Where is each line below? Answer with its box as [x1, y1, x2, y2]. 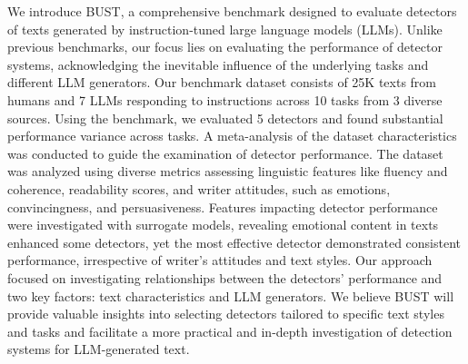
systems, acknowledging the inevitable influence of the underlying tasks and [7, 54, 429, 74]
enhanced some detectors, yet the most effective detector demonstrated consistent [7, 232, 462, 251]
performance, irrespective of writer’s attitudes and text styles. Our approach [7, 251, 433, 270]
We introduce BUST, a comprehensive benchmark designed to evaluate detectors [7, 2, 457, 20]
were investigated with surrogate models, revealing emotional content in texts [7, 215, 439, 234]
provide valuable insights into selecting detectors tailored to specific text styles [7, 304, 444, 323]
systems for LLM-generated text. [7, 339, 190, 359]
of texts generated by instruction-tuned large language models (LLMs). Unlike [7, 19, 443, 38]
